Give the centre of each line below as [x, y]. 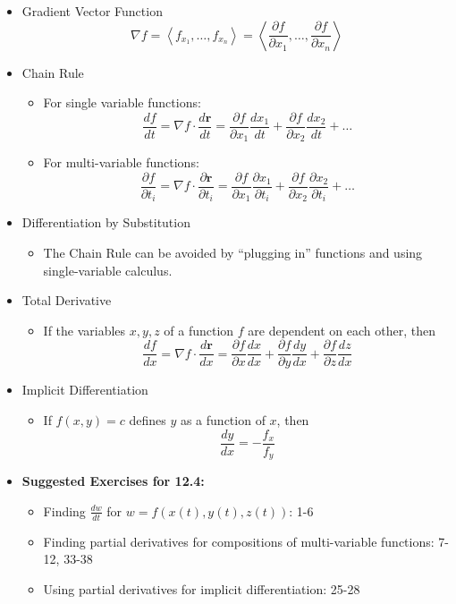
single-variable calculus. [108, 270]
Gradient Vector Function [92, 11]
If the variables [84, 330]
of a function [199, 330]
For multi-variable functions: [121, 162]
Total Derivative [67, 300]
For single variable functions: [122, 102]
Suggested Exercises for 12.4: [113, 481]
